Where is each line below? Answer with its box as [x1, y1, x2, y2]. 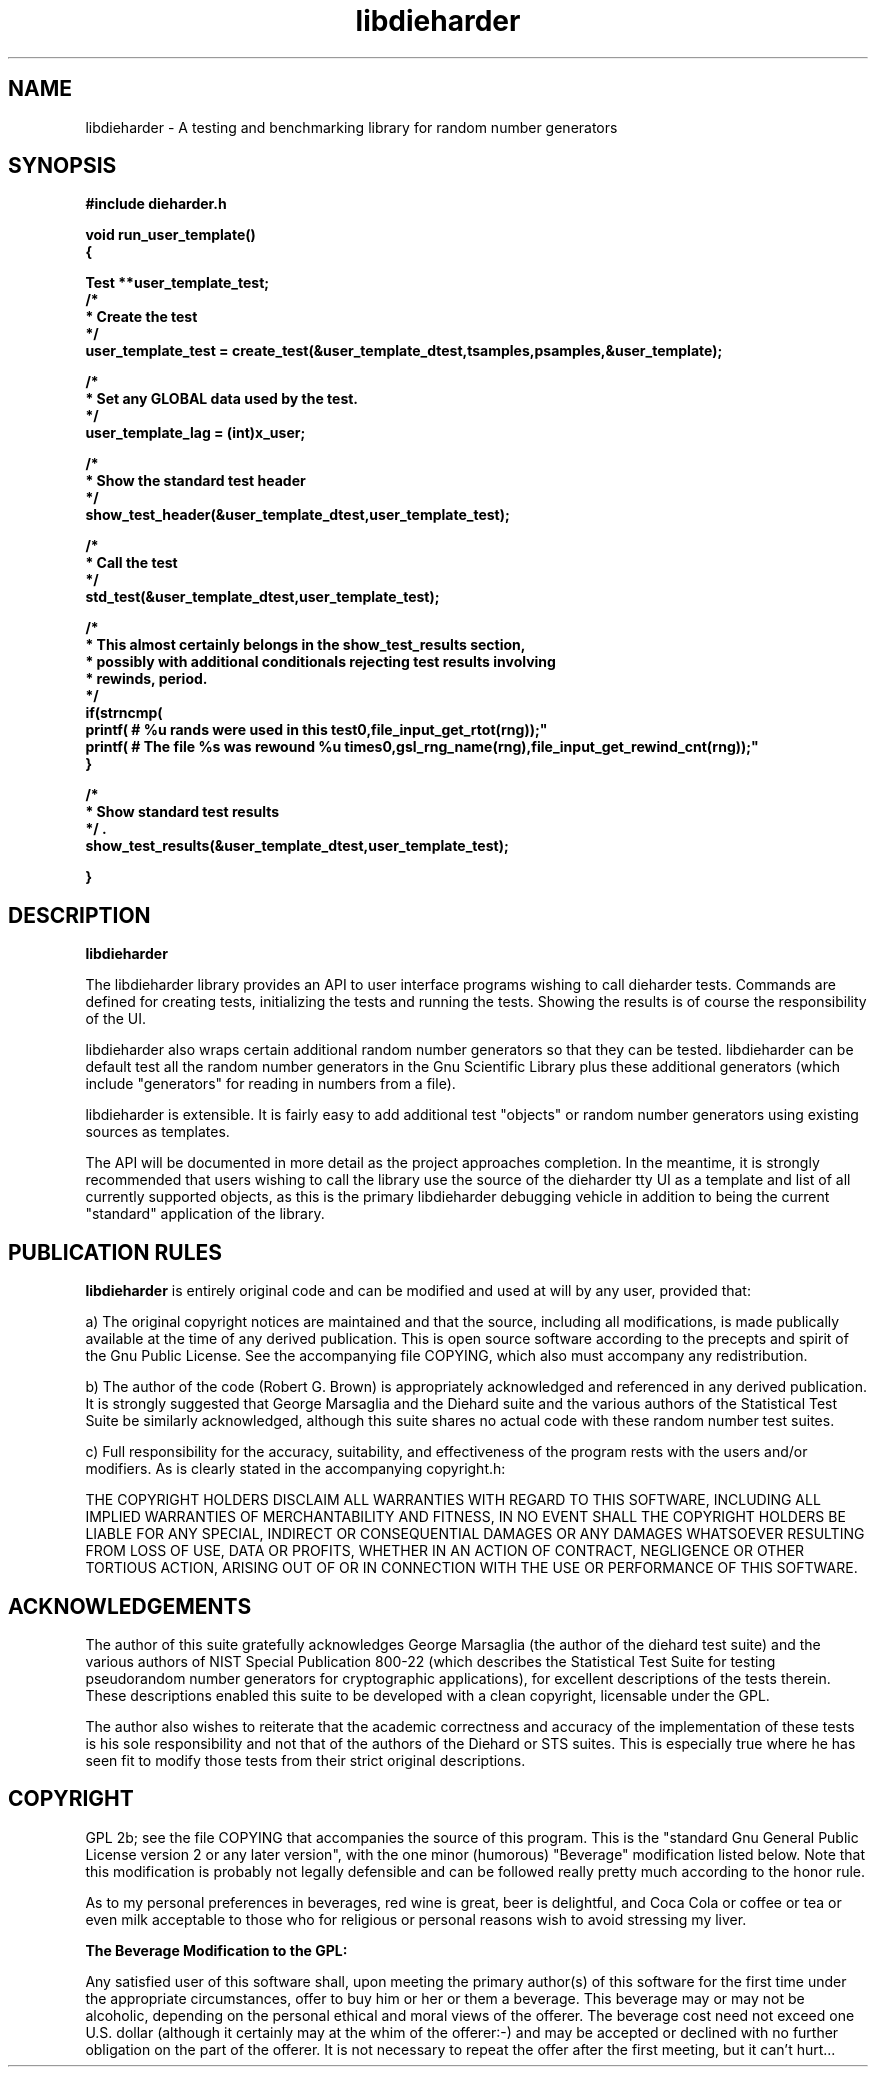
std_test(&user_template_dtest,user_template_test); [85, 588, 440, 606]
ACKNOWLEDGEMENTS [8, 1593, 252, 1619]
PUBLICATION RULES [8, 1239, 223, 1265]
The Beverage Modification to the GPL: [85, 1941, 348, 1959]
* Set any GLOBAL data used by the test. [85, 390, 359, 408]
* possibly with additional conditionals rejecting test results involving [85, 653, 556, 671]
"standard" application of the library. [85, 1205, 325, 1223]
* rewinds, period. [85, 670, 208, 688]
